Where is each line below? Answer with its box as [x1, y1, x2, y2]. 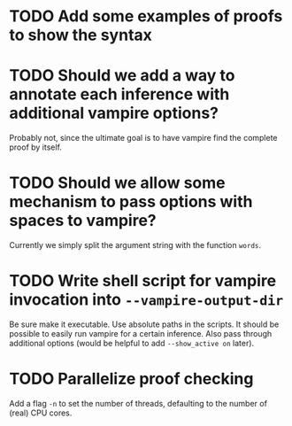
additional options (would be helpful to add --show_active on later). [9, 338, 255, 348]
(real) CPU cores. [9, 407, 73, 418]
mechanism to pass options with [9, 192, 253, 212]
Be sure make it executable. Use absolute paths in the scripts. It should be [9, 319, 280, 329]
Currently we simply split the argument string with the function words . [9, 240, 262, 251]
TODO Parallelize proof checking [9, 369, 254, 389]
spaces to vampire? [9, 211, 157, 231]
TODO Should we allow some [9, 173, 226, 193]
